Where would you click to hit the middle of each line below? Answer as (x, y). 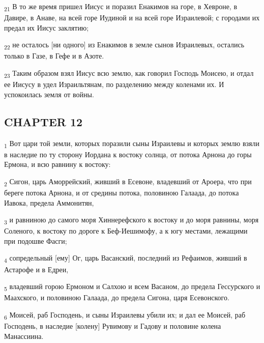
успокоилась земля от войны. (49, 94)
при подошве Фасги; (36, 240)
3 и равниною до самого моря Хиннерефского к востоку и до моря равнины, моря (131, 220)
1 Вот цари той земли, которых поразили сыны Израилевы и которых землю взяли (132, 144)
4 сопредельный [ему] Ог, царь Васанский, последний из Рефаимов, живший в (126, 259)
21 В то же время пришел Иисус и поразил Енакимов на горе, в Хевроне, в (121, 7)
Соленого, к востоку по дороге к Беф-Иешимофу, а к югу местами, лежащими (126, 231)
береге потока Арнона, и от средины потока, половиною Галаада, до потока (122, 192)
